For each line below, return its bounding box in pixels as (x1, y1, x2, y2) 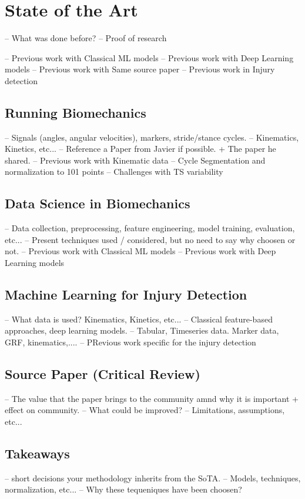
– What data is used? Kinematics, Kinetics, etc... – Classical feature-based (5, 312, 273, 325)
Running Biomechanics (5, 103, 146, 121)
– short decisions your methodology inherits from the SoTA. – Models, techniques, (5, 471, 301, 484)
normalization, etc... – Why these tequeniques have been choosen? (5, 483, 242, 495)
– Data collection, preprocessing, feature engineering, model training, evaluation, (5, 222, 295, 234)
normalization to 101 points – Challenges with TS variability (5, 165, 223, 178)
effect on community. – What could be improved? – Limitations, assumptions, (5, 404, 285, 416)
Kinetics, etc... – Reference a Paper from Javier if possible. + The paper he (5, 142, 276, 155)
